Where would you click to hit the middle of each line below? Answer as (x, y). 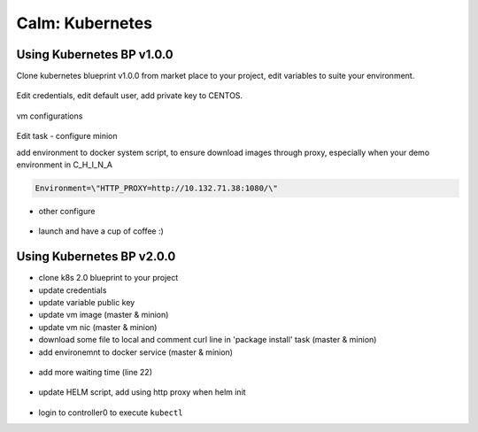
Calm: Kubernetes (85, 23)
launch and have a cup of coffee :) (101, 231)
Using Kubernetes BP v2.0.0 (96, 257)
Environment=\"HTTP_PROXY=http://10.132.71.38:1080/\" (156, 188)
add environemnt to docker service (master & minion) (136, 352)
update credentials (73, 290)
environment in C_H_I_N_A (65, 165)
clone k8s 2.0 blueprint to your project (108, 278)
